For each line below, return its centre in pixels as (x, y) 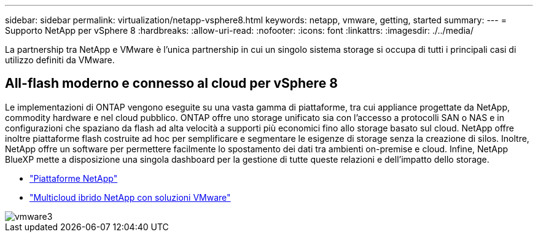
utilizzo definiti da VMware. (60, 60)
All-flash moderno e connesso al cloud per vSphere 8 (171, 84)
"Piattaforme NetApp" (74, 178)
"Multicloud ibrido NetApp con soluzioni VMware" (130, 197)
